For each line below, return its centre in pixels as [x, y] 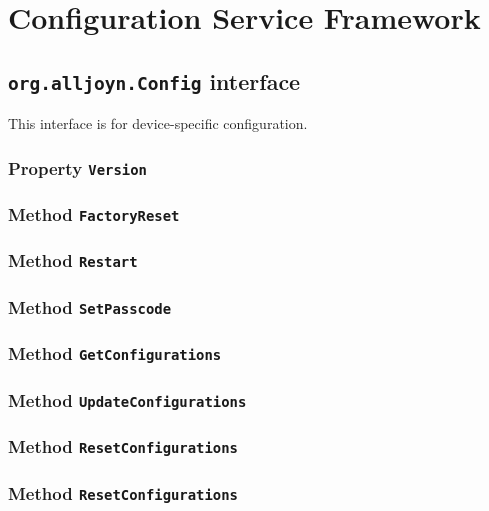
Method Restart [73, 260]
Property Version [77, 167]
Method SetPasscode [90, 306]
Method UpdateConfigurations [127, 399]
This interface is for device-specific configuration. [158, 123]
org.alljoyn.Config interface [154, 80]
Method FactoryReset [94, 214]
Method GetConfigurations [115, 353]
